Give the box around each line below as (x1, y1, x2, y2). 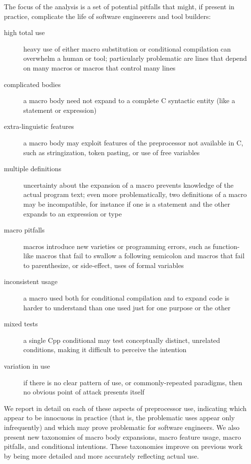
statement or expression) (23, 105, 97, 115)
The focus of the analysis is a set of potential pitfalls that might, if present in (4, 1, 234, 11)
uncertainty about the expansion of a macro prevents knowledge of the (23, 179, 233, 190)
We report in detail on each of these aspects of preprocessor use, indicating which (4, 403, 247, 413)
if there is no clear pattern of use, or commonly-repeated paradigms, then (23, 377, 243, 387)
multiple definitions (4, 163, 61, 174)
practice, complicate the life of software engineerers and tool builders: (4, 11, 211, 21)
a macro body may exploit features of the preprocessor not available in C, (23, 137, 243, 147)
